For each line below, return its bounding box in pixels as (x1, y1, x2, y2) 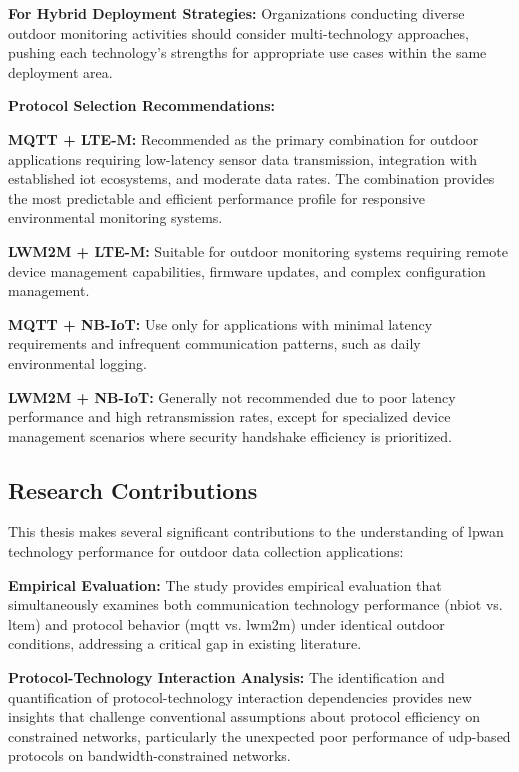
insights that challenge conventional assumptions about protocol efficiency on (8, 706, 481, 727)
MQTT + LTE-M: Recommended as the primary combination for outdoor (8, 128, 479, 149)
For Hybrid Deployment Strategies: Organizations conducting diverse (8, 3, 465, 23)
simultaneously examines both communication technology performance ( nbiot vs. (8, 594, 503, 615)
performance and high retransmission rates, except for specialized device (8, 406, 451, 427)
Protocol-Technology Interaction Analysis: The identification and (8, 667, 445, 688)
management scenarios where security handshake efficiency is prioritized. (8, 425, 452, 446)
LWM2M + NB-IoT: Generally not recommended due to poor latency (8, 386, 456, 407)
